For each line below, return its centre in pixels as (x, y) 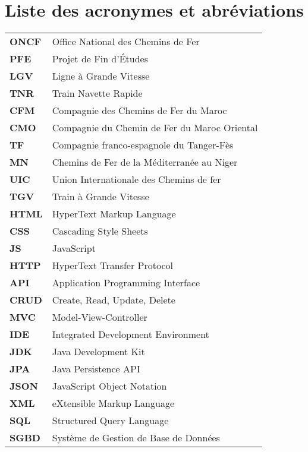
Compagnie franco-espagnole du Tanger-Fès (143, 145)
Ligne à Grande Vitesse (101, 76)
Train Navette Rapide (97, 93)
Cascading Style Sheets (100, 231)
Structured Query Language (110, 421)
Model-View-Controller (100, 317)
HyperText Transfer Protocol (112, 265)
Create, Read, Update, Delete (114, 300)
